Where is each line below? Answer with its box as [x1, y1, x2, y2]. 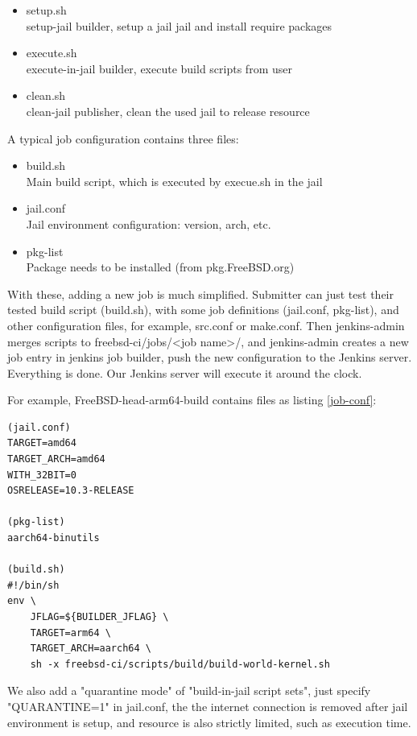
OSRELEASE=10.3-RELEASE [7, 485, 134, 497]
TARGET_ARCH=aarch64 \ [30, 643, 151, 655]
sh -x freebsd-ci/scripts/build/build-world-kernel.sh [30, 658, 330, 670]
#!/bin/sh [7, 579, 60, 591]
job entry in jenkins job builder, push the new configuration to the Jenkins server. [7, 349, 412, 366]
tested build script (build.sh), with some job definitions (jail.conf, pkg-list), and [7, 301, 399, 318]
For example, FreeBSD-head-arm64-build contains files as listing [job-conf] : [7, 391, 377, 408]
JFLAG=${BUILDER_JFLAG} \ [30, 611, 169, 622]
